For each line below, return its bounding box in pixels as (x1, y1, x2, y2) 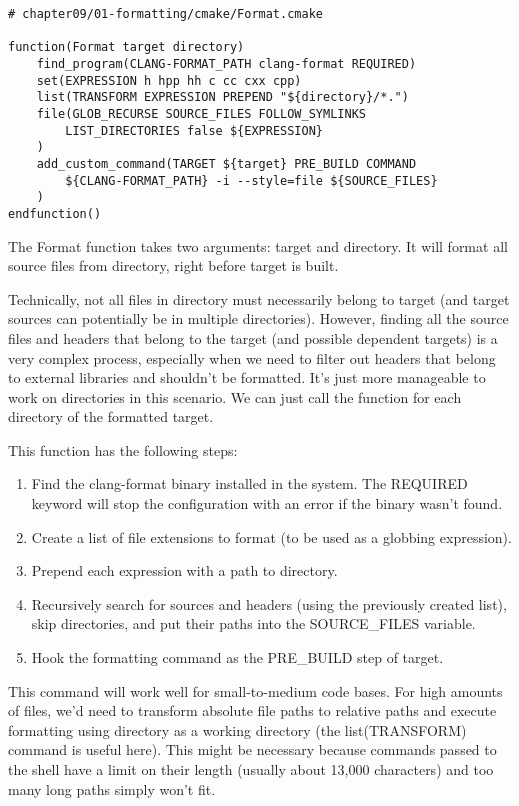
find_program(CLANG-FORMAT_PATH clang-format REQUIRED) (36, 56, 417, 71)
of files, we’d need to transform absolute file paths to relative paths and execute (8, 700, 497, 721)
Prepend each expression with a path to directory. (31, 560, 338, 581)
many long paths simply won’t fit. (8, 778, 216, 799)
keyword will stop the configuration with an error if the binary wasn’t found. (31, 493, 503, 514)
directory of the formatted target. (8, 406, 214, 427)
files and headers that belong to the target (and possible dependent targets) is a (8, 327, 498, 348)
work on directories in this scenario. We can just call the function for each (8, 386, 462, 407)
